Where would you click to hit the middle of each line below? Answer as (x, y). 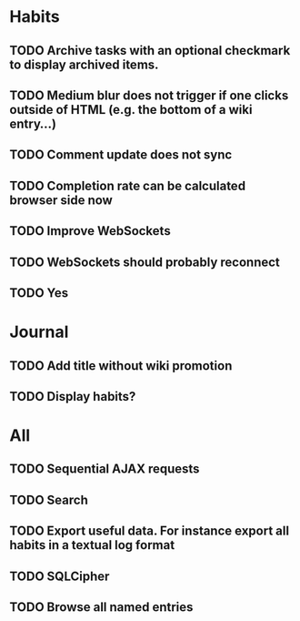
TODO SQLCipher (60, 576)
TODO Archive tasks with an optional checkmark (150, 51)
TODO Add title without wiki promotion (121, 366)
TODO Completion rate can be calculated (128, 185)
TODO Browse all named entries (101, 607)
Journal (39, 332)
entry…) (33, 123)
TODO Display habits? (73, 397)
